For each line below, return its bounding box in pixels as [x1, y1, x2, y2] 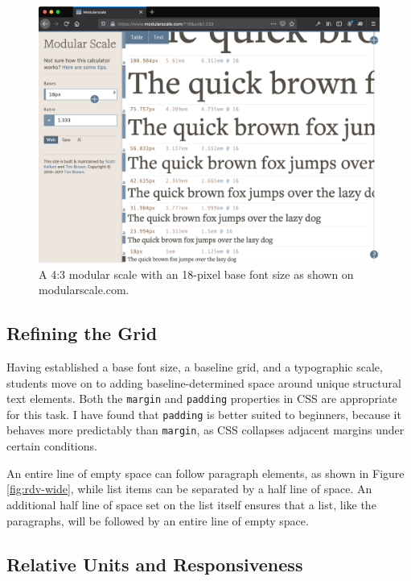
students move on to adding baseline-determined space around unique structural [6, 374, 401, 391]
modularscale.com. [39, 281, 129, 298]
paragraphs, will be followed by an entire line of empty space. [6, 512, 309, 529]
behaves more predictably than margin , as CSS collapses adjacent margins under [6, 421, 405, 438]
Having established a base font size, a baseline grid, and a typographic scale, [6, 358, 383, 375]
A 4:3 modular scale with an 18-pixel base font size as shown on [39, 265, 354, 282]
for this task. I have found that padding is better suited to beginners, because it [6, 405, 401, 422]
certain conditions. [6, 438, 97, 454]
